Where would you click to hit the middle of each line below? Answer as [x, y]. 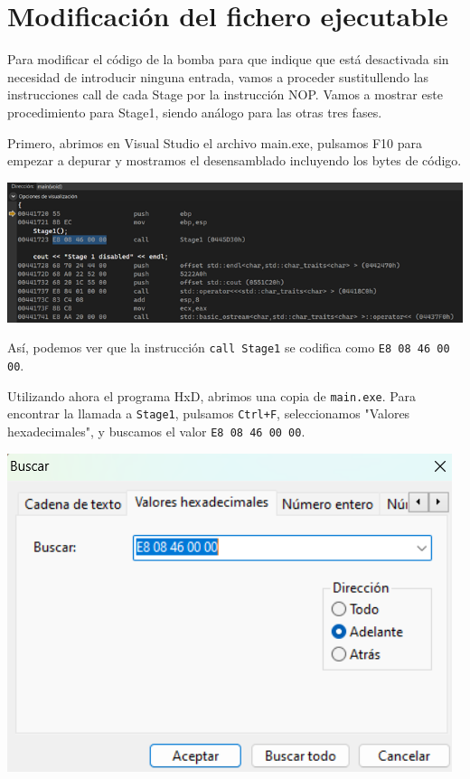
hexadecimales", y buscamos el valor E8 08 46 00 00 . [156, 431]
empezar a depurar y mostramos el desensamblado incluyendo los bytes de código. [235, 160]
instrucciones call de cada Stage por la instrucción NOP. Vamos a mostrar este [225, 94]
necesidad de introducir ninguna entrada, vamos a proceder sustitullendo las [218, 76]
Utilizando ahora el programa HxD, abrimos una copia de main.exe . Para [211, 395]
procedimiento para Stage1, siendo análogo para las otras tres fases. [195, 112]
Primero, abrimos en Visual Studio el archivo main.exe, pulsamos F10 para [215, 142]
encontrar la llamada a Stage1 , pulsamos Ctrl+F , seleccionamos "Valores [209, 413]
